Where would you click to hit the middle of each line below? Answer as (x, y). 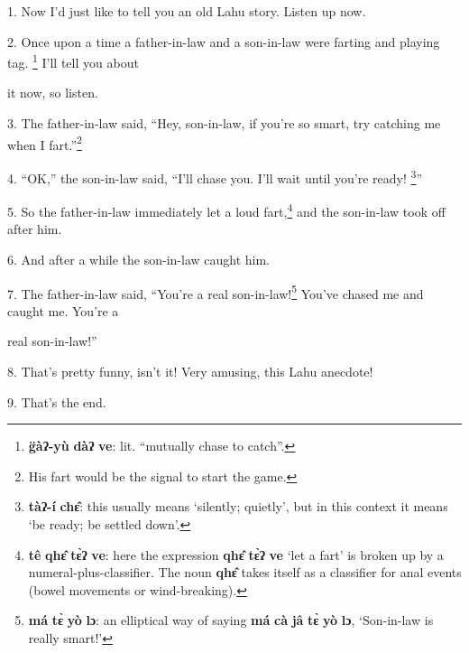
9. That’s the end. (57, 401)
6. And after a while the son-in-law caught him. (139, 259)
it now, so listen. (53, 93)
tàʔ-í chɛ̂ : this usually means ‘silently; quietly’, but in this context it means (238, 506)
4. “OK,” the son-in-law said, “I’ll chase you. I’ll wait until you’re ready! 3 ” (215, 176)
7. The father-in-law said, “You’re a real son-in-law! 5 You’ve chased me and (216, 292)
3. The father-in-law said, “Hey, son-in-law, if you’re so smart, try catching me (224, 123)
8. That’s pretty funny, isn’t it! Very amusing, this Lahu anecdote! (190, 371)
